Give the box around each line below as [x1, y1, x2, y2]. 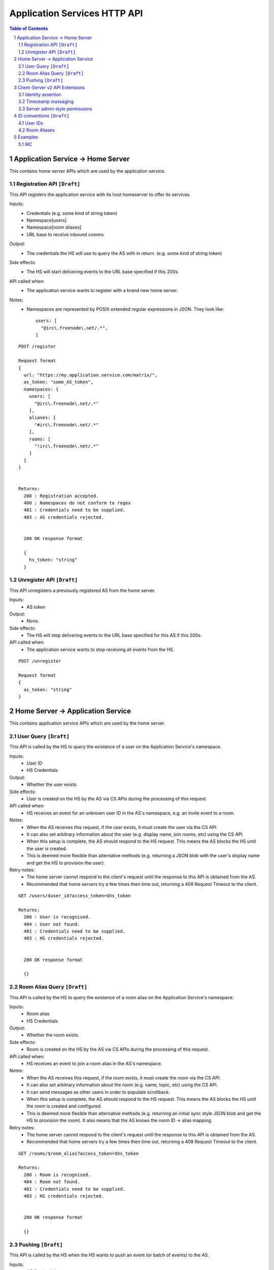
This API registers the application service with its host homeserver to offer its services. [9, 191, 191, 198]
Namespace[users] [26, 217, 67, 224]
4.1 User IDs [18, 120, 43, 126]
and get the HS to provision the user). [26, 860, 105, 866]
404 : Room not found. [23, 1179, 80, 1185]
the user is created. [26, 845, 67, 851]
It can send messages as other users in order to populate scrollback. [26, 1089, 170, 1095]
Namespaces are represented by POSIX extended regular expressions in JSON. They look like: [26, 306, 224, 312]
